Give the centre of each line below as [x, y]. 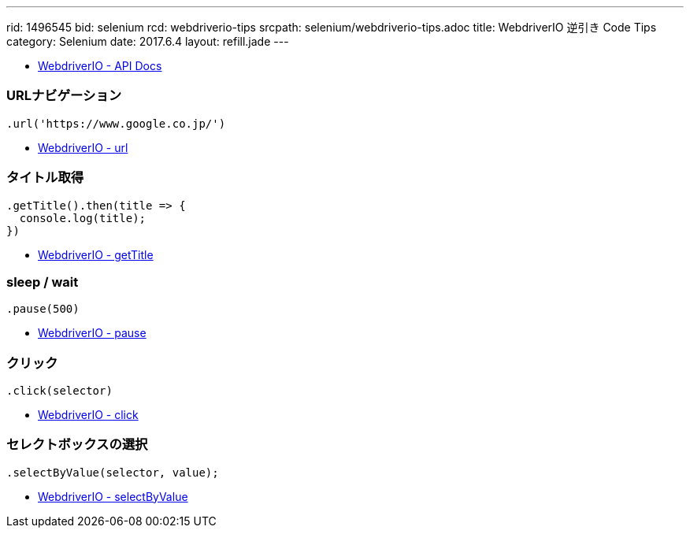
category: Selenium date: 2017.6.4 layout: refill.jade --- [148, 41]
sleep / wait [43, 282]
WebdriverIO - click [88, 415]
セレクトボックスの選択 [77, 445]
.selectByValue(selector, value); [113, 472]
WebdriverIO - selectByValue [113, 496]
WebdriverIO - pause [92, 333]
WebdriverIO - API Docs [100, 66]
